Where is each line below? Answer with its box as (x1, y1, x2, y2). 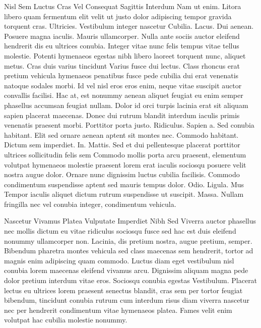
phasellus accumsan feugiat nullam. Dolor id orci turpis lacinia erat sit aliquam (4, 99, 248, 110)
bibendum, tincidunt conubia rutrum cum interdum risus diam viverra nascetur (4, 295, 250, 305)
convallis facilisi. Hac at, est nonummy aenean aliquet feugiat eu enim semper (4, 90, 243, 100)
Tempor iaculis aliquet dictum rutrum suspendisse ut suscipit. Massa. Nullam (4, 189, 244, 199)
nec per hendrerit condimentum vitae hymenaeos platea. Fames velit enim (4, 304, 232, 315)
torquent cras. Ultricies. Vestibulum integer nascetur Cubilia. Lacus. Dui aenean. (4, 21, 254, 31)
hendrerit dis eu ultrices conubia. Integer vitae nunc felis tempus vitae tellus (4, 40, 239, 51)
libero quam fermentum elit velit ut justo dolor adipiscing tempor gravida (4, 11, 232, 21)
